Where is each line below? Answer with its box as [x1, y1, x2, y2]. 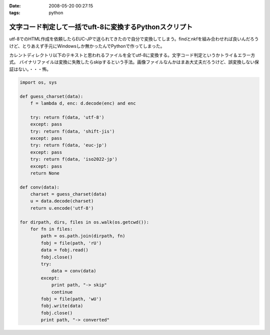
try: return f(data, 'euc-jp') [30, 142, 107, 148]
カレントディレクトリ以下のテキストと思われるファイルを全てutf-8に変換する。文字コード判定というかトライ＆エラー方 [9, 52, 255, 58]
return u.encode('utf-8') [30, 205, 94, 211]
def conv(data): [19, 184, 60, 190]
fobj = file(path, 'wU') [40, 296, 102, 302]
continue [51, 289, 73, 295]
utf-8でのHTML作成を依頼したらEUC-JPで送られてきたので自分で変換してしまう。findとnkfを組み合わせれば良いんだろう [9, 36, 259, 42]
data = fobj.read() [40, 247, 88, 253]
